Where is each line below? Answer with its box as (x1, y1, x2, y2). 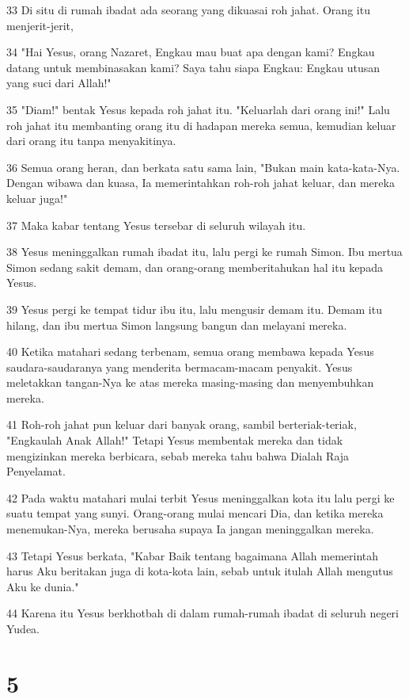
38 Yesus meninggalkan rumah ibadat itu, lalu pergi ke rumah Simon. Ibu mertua (6, 243, 403, 260)
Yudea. (6, 621, 40, 636)
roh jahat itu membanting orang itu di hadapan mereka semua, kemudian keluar (6, 116, 396, 133)
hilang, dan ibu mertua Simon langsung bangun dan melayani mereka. (6, 316, 347, 333)
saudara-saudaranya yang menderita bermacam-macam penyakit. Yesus (6, 358, 353, 375)
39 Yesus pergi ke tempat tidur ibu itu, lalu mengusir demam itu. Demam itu (6, 300, 382, 317)
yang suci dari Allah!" (6, 74, 112, 91)
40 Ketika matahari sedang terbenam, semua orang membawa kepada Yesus (6, 343, 374, 360)
